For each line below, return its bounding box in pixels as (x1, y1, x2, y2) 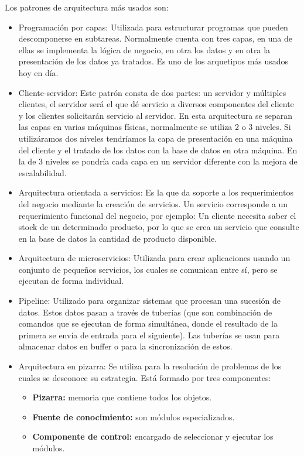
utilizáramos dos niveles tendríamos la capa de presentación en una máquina (18, 132, 293, 144)
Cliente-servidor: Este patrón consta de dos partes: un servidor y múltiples (18, 86, 286, 98)
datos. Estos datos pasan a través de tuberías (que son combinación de (18, 306, 272, 318)
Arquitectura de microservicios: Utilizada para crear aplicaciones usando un (18, 252, 291, 264)
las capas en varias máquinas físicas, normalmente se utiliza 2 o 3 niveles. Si (18, 121, 291, 133)
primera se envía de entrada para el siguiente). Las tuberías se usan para (18, 328, 280, 341)
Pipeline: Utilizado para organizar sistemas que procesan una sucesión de (18, 294, 281, 307)
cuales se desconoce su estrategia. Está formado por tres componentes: (18, 371, 271, 383)
